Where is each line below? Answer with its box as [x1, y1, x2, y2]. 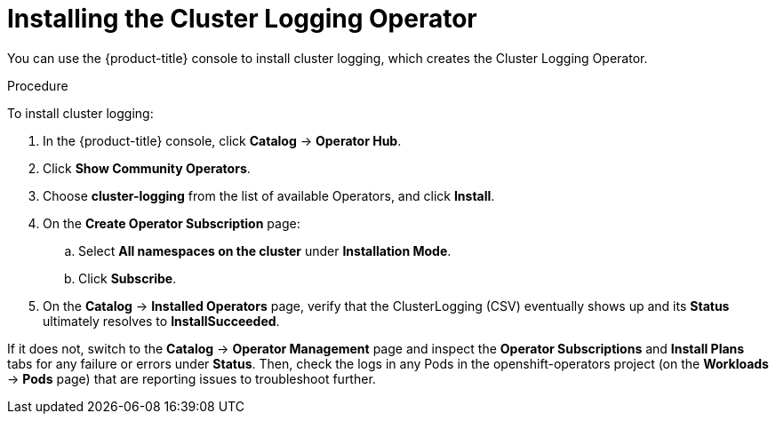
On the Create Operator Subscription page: [43, 215, 300, 231]
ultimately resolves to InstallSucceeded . [43, 313, 280, 329]
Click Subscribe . [78, 270, 177, 286]
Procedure [7, 77, 68, 93]
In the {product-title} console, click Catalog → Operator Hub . [43, 132, 402, 148]
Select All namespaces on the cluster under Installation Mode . [78, 242, 452, 258]
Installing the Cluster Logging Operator [7, 4, 477, 34]
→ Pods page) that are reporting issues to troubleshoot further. [7, 370, 376, 386]
